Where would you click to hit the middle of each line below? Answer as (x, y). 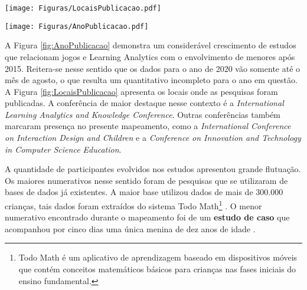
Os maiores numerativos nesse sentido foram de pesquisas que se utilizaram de (146, 180)
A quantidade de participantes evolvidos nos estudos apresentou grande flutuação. (153, 169)
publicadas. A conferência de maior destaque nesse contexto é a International (144, 103)
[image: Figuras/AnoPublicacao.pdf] (77, 26)
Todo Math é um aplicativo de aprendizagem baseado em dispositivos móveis (158, 257)
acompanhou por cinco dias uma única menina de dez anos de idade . (130, 228)
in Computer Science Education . (63, 149)
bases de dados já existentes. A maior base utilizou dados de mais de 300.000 (144, 192)
